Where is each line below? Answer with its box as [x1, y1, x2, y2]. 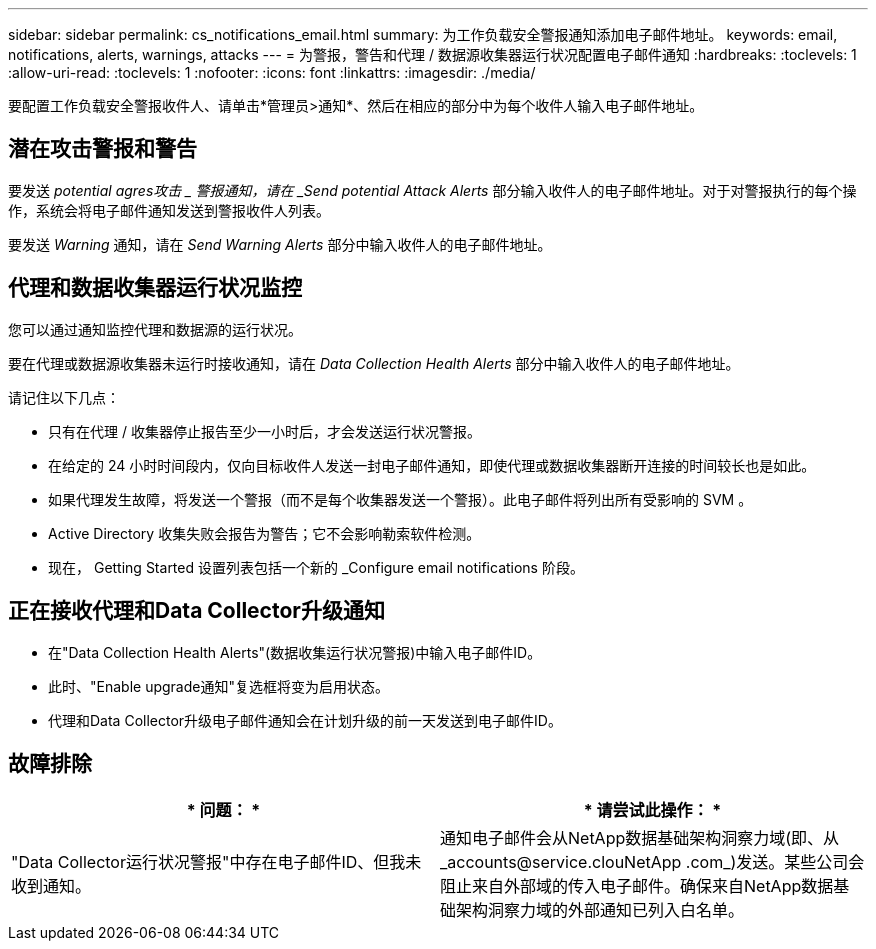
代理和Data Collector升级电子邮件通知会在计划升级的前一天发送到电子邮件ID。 [48, 711, 562, 729]
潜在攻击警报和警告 [8, 136, 197, 162]
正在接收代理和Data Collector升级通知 [8, 598, 385, 624]
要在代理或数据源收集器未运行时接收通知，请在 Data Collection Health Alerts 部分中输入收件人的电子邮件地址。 [8, 354, 740, 372]
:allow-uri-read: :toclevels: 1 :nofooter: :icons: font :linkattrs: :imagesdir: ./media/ [8, 64, 536, 81]
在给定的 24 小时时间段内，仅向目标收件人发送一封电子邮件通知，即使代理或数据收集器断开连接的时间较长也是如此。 [48, 456, 816, 474]
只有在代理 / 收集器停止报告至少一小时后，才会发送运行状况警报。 [48, 422, 481, 440]
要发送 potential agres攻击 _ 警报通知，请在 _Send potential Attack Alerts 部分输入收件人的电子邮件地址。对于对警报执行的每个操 [8, 181, 857, 199]
